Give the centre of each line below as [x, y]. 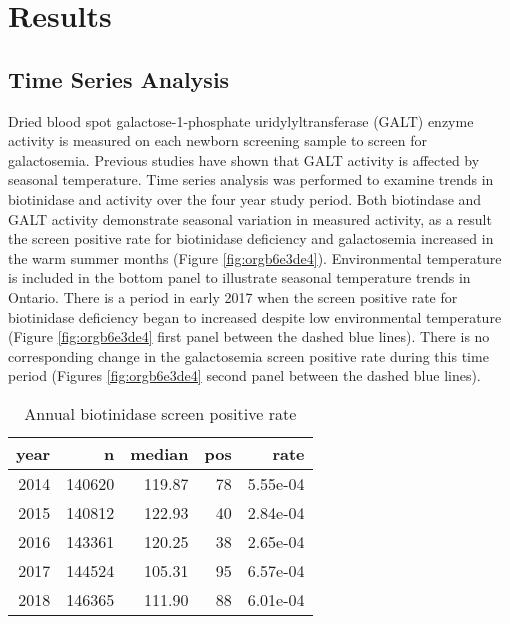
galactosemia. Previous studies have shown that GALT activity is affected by [244, 159]
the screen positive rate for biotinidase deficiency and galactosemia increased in [251, 238]
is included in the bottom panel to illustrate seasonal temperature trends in [239, 277]
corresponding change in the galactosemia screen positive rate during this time [248, 355]
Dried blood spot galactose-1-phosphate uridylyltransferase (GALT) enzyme [241, 120]
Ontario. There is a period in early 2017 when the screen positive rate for [233, 296]
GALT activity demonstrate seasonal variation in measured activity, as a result [250, 218]
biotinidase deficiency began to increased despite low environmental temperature [255, 316]
